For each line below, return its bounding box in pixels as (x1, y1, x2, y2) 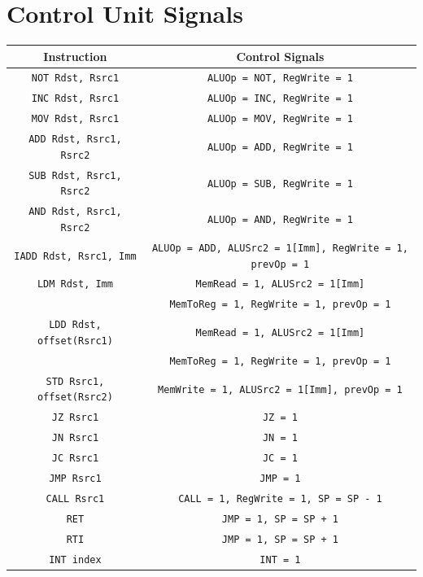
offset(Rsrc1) (37, 334, 113, 347)
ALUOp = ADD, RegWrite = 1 (207, 142, 353, 154)
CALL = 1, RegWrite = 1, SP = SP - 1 (178, 492, 382, 505)
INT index (49, 553, 102, 566)
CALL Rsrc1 (46, 492, 105, 505)
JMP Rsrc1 (49, 473, 102, 484)
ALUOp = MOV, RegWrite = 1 (207, 113, 353, 125)
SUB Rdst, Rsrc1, (28, 169, 122, 181)
